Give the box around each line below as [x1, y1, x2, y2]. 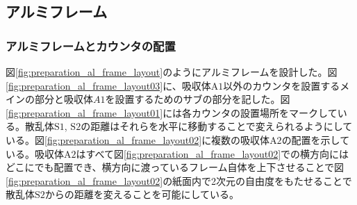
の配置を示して [281, 132, 350, 147]
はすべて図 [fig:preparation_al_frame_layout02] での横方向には [76, 146, 349, 161]
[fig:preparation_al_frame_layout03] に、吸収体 [6, 78, 211, 92]
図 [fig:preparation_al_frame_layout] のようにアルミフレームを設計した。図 [6, 65, 338, 79]
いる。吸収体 [6, 146, 64, 161]
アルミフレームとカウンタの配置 [6, 37, 176, 54]
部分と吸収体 [34, 92, 93, 106]
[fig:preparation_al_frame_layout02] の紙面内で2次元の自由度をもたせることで [6, 173, 352, 188]
